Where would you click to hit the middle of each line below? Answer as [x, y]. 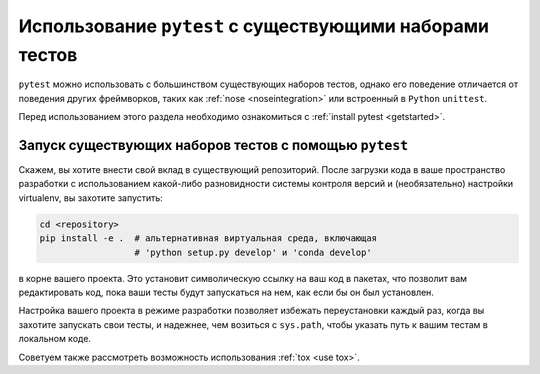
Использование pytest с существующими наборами [254, 26]
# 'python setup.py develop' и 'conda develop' [253, 252]
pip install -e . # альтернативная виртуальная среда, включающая [208, 238]
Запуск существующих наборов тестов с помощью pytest [213, 145]
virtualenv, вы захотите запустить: [91, 197]
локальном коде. [55, 339]
